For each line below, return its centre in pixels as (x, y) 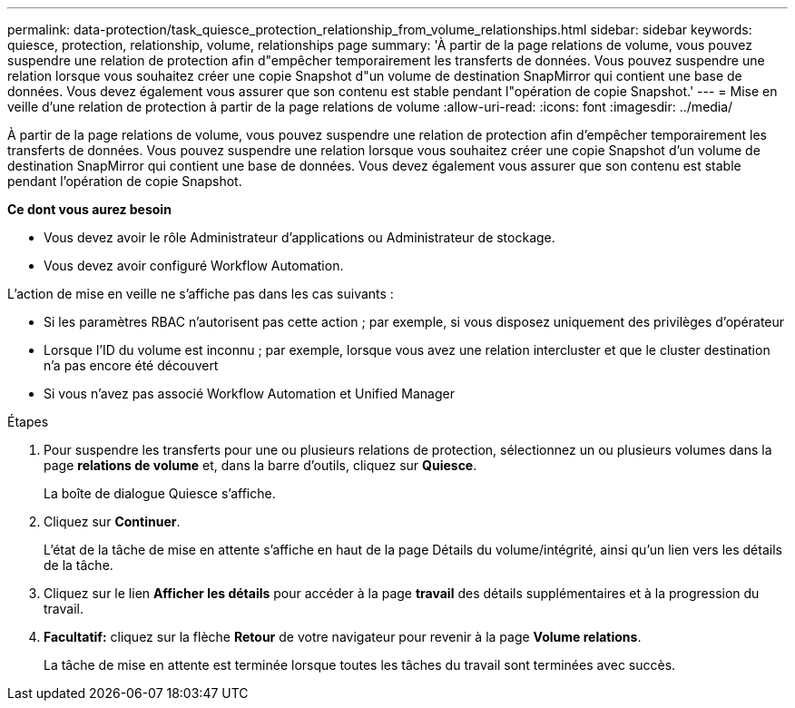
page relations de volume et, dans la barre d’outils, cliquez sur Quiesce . (260, 465)
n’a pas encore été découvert (131, 365)
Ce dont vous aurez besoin (89, 209)
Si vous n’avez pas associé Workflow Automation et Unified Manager (249, 393)
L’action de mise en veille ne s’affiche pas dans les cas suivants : (201, 294)
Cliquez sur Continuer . (112, 521)
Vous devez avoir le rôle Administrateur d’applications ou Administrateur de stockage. (299, 237)
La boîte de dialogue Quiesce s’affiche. (160, 493)
